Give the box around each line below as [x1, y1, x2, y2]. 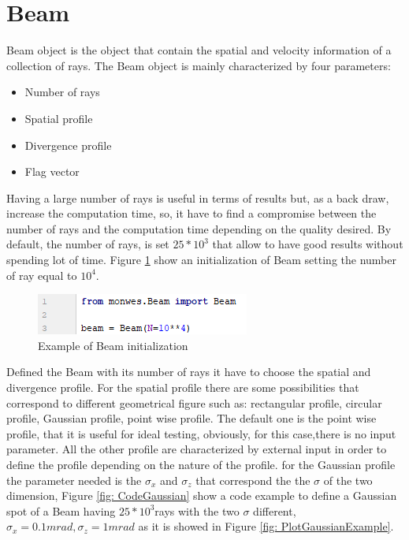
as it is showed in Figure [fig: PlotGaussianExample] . [138, 518, 394, 534]
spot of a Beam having [6, 502, 116, 519]
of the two [323, 471, 373, 488]
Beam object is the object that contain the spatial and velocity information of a [6, 42, 392, 58]
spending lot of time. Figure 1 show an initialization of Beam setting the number [6, 251, 396, 268]
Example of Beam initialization [38, 337, 188, 353]
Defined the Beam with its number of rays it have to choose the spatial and [6, 363, 371, 380]
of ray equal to [6, 266, 77, 283]
